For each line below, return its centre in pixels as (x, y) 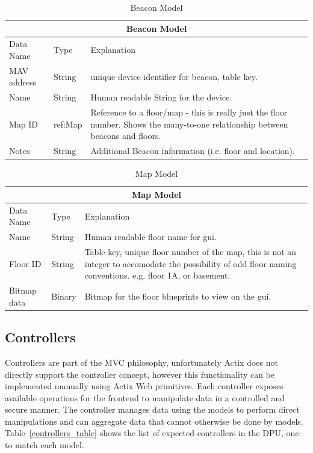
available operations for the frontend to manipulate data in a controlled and (145, 397)
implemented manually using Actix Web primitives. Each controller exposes (144, 386)
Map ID (24, 124)
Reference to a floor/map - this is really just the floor (189, 112)
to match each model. (45, 445)
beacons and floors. (126, 136)
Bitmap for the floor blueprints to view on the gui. (178, 296)
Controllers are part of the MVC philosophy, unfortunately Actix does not (141, 362)
